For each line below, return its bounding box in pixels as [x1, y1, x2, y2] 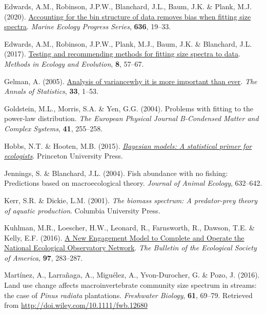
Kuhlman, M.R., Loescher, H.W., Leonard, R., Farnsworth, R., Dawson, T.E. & [4, 222, 255, 233]
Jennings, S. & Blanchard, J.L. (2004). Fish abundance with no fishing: [4, 167, 228, 178]
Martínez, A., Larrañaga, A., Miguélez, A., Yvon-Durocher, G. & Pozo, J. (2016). [4, 269, 260, 280]
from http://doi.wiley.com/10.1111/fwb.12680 [4, 300, 148, 310]
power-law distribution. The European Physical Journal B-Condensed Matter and [4, 113, 259, 124]
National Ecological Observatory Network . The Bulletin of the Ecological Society [4, 242, 257, 253]
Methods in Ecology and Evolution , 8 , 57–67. [4, 58, 144, 69]
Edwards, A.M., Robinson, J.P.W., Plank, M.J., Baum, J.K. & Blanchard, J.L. [4, 38, 252, 49]
